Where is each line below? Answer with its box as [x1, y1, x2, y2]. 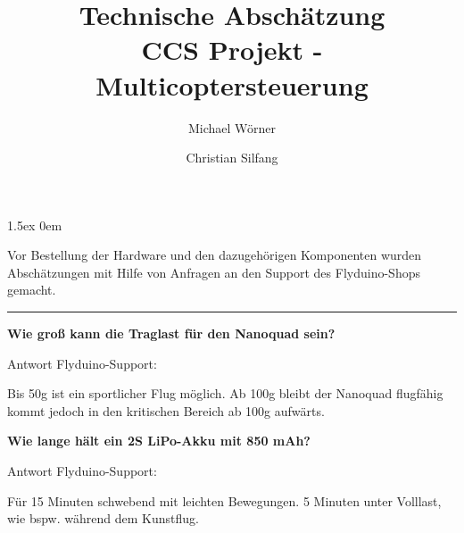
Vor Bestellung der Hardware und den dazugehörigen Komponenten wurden [7, 246, 422, 264]
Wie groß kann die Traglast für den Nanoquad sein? [7, 324, 336, 343]
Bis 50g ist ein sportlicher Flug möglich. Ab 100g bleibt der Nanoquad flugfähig [7, 384, 443, 403]
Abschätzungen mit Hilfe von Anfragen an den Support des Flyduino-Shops [7, 262, 420, 281]
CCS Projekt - [141, 31, 323, 68]
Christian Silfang [186, 148, 278, 167]
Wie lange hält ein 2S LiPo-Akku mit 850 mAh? [7, 431, 311, 450]
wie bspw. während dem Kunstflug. [7, 509, 199, 528]
